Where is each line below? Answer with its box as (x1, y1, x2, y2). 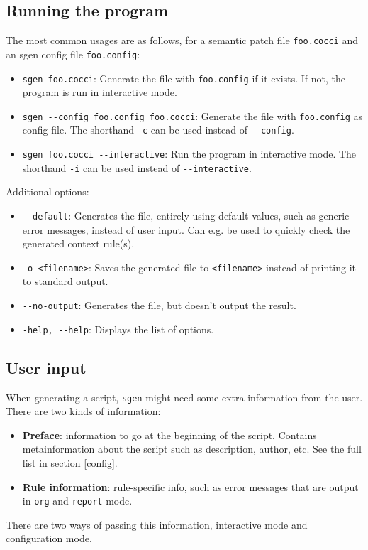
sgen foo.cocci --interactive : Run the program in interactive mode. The (22, 146, 357, 161)
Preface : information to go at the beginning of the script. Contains (22, 427, 317, 442)
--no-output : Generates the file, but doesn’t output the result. (22, 298, 296, 313)
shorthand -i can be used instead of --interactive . (22, 160, 252, 175)
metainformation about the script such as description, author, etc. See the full (22, 441, 362, 456)
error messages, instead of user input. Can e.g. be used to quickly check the (22, 222, 350, 237)
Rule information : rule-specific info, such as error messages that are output (22, 479, 359, 494)
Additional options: (6, 184, 89, 199)
